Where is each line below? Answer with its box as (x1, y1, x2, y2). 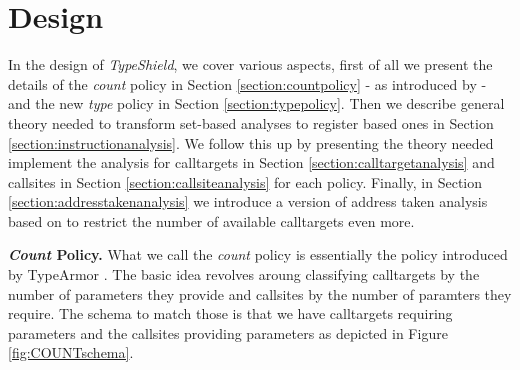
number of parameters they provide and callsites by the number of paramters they (8, 283, 512, 304)
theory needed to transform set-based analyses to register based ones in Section (8, 112, 494, 133)
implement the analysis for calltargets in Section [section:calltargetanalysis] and (8, 152, 495, 173)
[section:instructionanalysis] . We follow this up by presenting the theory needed (8, 132, 494, 153)
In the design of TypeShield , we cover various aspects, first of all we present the (8, 54, 493, 75)
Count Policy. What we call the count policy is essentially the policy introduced (8, 244, 508, 265)
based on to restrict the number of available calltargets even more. (8, 210, 415, 231)
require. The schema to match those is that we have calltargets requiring (8, 303, 453, 324)
